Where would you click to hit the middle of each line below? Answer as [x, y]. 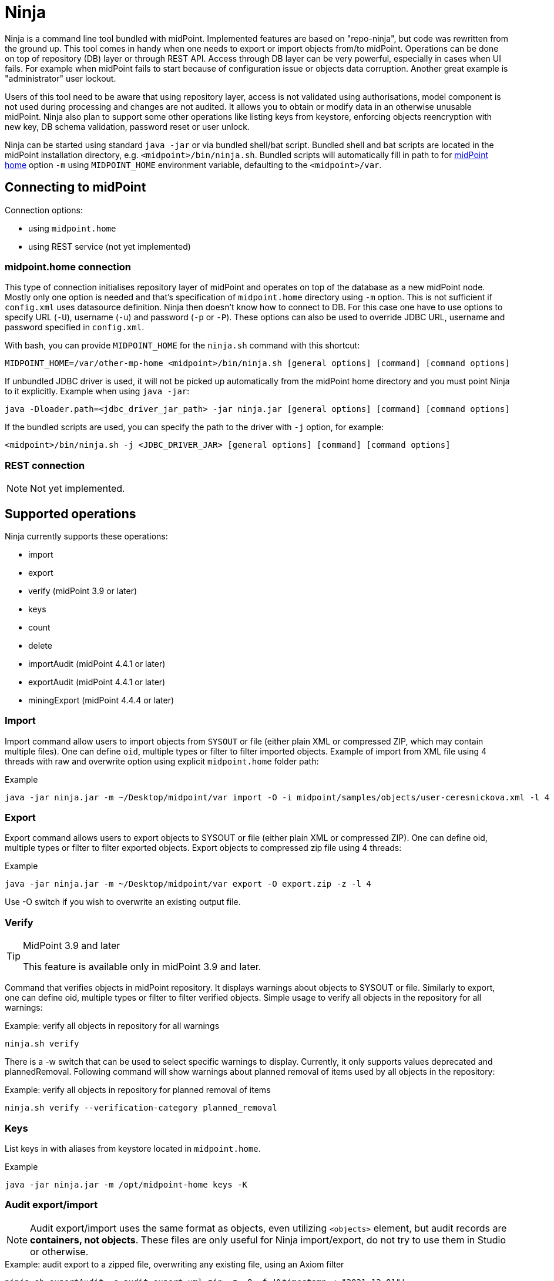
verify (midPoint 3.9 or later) [83, 591]
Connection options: [44, 210]
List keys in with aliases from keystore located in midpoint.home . [133, 1148]
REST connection [45, 465]
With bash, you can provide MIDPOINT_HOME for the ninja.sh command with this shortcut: [182, 346]
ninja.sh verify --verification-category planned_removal [141, 1108]
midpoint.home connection [68, 266]
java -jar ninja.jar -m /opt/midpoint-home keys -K [126, 1184]
